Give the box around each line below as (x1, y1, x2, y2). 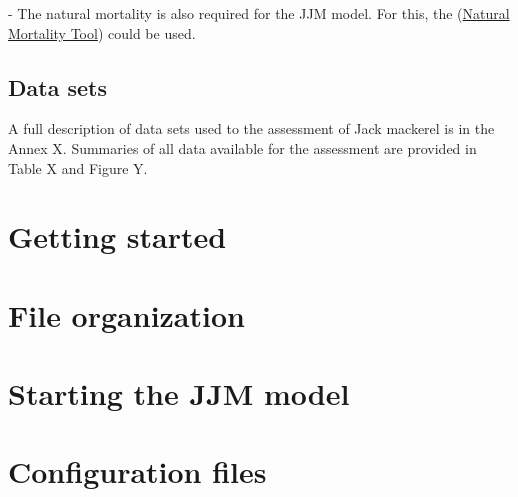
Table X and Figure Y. (8, 157, 148, 178)
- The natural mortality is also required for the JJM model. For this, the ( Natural (8, 3, 510, 23)
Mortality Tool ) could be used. (8, 22, 196, 43)
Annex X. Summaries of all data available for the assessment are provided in (8, 137, 477, 158)
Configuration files (8, 451, 267, 492)
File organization (8, 294, 245, 335)
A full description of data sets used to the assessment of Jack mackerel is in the (8, 118, 495, 139)
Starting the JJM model (8, 373, 350, 414)
